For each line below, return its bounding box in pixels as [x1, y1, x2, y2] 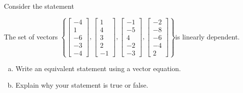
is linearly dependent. [175, 31, 240, 41]
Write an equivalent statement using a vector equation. [15, 63, 181, 74]
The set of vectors [4, 31, 58, 41]
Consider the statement [4, 1, 74, 11]
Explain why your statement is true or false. [15, 79, 148, 90]
